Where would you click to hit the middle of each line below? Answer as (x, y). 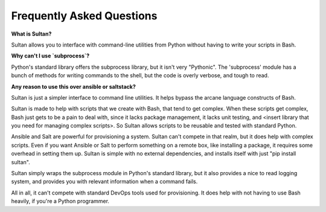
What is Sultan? (31, 34)
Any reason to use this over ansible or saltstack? (73, 86)
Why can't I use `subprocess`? (50, 56)
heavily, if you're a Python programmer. (60, 201)
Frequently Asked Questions (84, 16)
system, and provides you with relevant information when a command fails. (104, 182)
